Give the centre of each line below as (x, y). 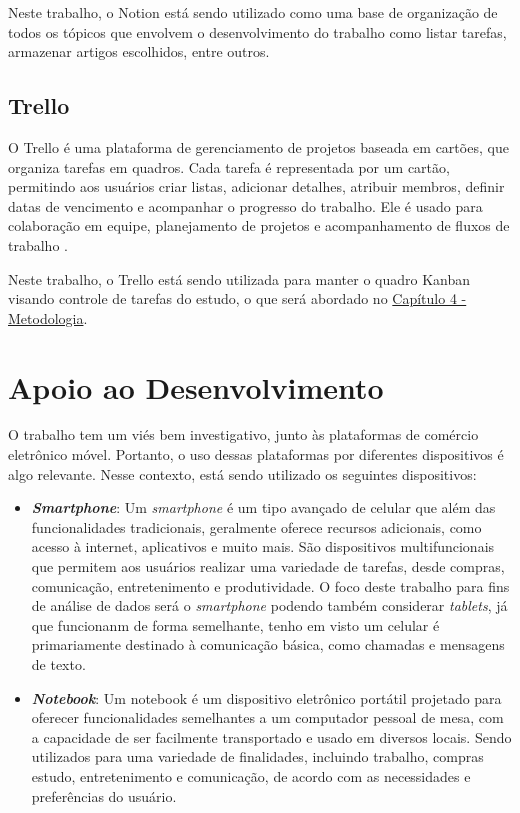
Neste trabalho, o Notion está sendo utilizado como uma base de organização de (253, 12)
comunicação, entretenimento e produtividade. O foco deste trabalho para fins (270, 585)
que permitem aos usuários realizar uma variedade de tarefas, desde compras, (268, 566)
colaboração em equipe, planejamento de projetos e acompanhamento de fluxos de (259, 225)
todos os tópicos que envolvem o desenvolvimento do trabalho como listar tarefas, (257, 31)
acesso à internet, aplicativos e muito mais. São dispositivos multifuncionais (263, 546)
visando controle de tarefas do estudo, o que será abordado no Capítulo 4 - (237, 298)
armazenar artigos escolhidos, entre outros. (139, 51)
